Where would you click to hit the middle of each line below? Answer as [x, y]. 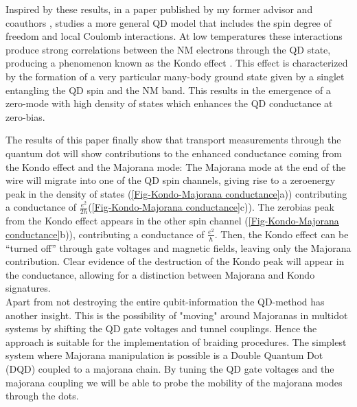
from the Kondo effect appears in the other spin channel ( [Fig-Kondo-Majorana [172, 221]
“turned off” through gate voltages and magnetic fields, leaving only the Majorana [178, 247]
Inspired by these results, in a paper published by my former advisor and [159, 9]
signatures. [28, 288]
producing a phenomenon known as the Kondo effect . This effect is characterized [177, 63]
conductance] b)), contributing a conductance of [105, 234]
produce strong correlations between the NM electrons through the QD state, [168, 49]
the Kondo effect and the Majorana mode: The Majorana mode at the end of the [176, 166]
